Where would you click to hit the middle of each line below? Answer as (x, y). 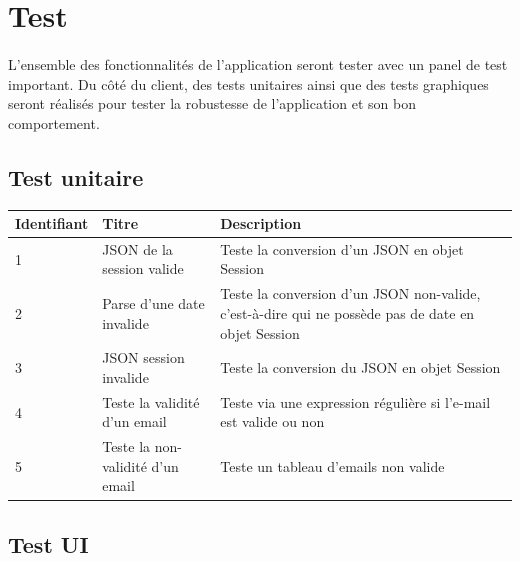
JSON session (143, 357)
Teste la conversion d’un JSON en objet (342, 248)
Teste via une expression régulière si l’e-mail (355, 401)
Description (261, 223)
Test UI (48, 543)
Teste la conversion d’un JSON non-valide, (350, 293)
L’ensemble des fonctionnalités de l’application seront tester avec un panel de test (258, 63)
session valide (143, 268)
